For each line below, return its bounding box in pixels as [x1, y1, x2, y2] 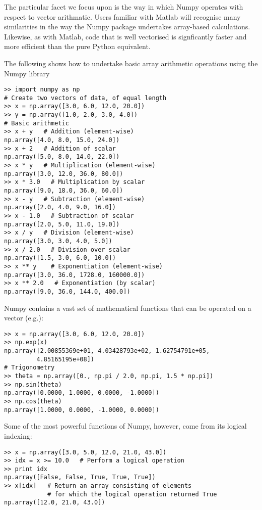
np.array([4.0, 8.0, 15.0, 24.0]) [4, 136, 120, 144]
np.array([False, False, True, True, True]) [4, 474, 156, 481]
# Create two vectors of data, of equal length [4, 94, 167, 102]
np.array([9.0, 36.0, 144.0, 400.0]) [4, 288, 130, 295]
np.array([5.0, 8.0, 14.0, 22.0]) [4, 153, 120, 161]
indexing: [4, 430, 32, 441]
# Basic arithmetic [4, 119, 69, 127]
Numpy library [4, 68, 50, 78]
